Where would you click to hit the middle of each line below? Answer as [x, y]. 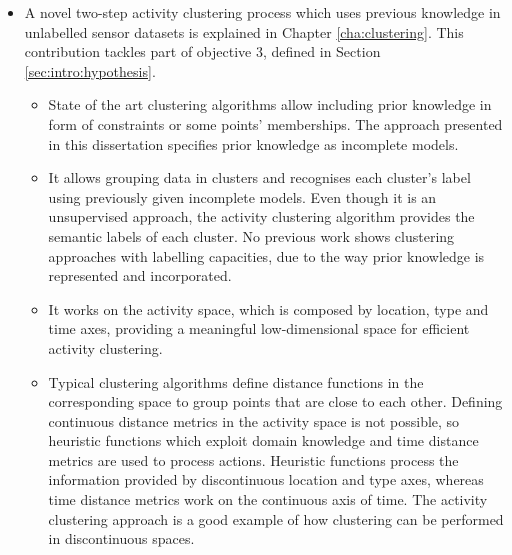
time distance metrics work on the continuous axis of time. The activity [268, 499]
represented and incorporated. [140, 275]
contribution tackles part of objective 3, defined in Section [202, 51]
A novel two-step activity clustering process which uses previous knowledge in [262, 12]
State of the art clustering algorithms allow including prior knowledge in [270, 104]
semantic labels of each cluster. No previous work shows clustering [251, 235]
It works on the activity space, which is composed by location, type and [268, 308]
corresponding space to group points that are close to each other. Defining [275, 401]
